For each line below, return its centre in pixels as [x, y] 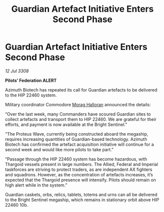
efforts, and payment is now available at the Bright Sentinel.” [66, 124]
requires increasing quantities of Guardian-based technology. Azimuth [76, 139]
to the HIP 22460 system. [31, 95]
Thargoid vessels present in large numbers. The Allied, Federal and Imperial [82, 164]
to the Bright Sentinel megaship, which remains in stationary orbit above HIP [82, 200]
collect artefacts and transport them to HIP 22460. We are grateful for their [81, 119]
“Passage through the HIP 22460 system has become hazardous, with [76, 159]
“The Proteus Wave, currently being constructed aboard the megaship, [77, 134]
